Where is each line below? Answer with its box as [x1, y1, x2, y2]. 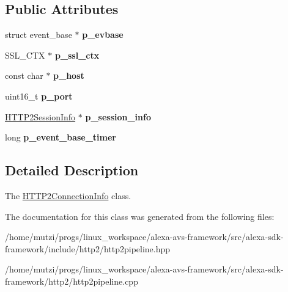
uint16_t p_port [5, 89, 73, 102]
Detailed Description [5, 161, 139, 180]
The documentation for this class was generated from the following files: [5, 210, 275, 222]
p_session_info [85, 110, 151, 123]
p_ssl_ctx [54, 48, 100, 61]
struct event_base [5, 28, 72, 41]
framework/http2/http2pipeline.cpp [5, 274, 138, 287]
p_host [53, 69, 84, 82]
